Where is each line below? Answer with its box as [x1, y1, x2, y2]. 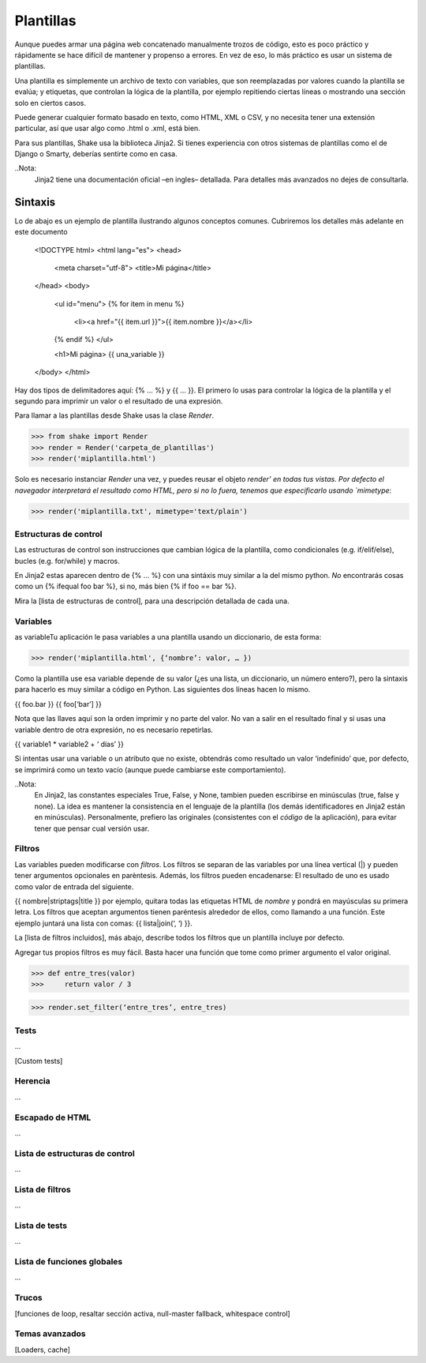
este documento [14, 227, 68, 237]
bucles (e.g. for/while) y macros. [14, 556, 120, 565]
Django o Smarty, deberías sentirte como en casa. [14, 149, 177, 159]
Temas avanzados [14, 1328, 86, 1339]
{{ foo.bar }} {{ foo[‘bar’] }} [14, 699, 102, 708]
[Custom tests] [14, 1056, 63, 1065]
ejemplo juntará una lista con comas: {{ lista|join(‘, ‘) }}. [14, 918, 193, 928]
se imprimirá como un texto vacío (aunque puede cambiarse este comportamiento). [14, 764, 286, 774]
